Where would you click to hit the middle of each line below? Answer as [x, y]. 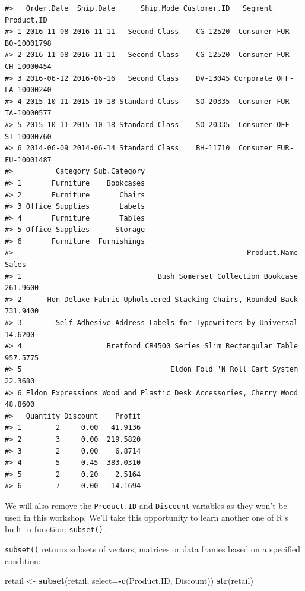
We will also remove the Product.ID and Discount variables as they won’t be [146, 505]
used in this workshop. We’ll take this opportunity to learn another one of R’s [147, 517]
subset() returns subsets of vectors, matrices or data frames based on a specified [152, 548]
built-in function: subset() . [55, 529]
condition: [23, 560]
